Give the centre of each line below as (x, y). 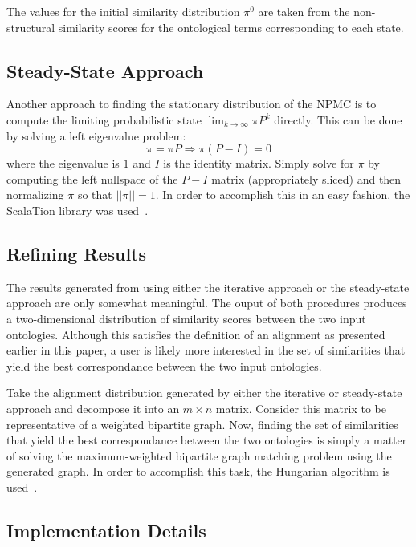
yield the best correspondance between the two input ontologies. (164, 365)
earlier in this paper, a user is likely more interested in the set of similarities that (206, 350)
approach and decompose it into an (93, 408)
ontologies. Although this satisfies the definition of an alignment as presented (196, 334)
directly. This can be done (338, 119)
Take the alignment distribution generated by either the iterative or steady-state (204, 393)
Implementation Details (106, 530)
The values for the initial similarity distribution (123, 11)
